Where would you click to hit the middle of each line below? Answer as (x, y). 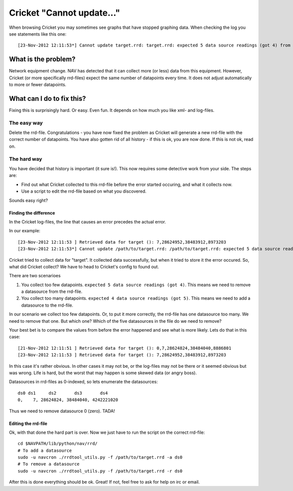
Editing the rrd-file (28, 424)
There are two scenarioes (35, 276)
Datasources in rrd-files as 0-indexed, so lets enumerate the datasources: (84, 382)
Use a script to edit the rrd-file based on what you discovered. (84, 191)
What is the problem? (42, 59)
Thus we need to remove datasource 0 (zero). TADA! (62, 411)
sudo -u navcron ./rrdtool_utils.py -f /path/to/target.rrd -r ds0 (100, 471)
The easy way (26, 123)
